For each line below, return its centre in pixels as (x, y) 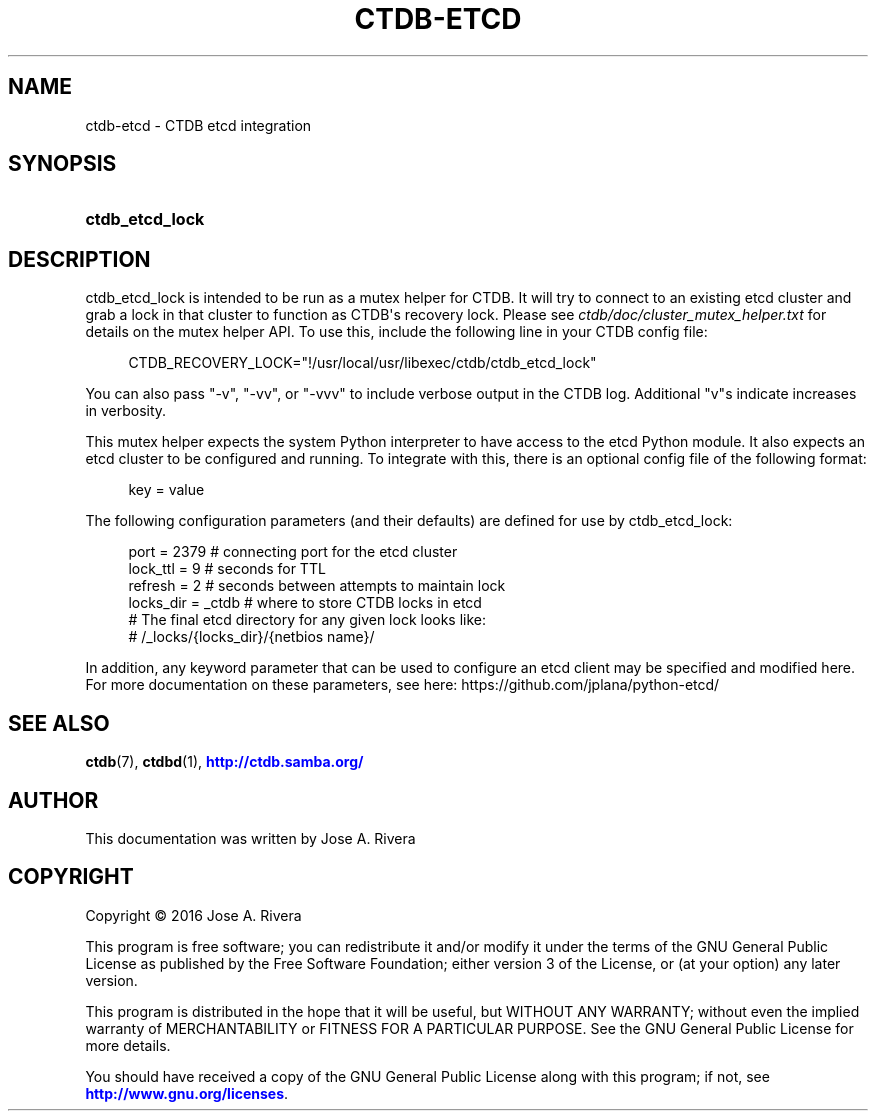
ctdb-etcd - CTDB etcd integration (198, 125)
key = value (166, 490)
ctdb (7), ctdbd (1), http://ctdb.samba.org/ (224, 762)
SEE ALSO (59, 723)
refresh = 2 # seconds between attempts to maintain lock (317, 586)
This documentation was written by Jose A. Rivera (250, 838)
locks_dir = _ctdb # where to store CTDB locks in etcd (305, 603)
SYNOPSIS (62, 164)
